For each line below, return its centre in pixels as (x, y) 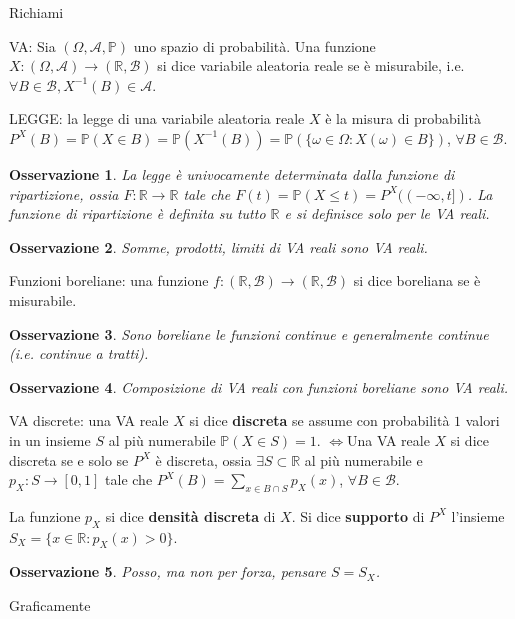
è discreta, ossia (203, 459)
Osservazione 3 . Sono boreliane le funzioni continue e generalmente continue (249, 333)
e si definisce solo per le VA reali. (387, 213)
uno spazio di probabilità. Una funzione (254, 45)
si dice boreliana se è (417, 280)
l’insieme (478, 515)
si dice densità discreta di (190, 515)
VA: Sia (32, 45)
